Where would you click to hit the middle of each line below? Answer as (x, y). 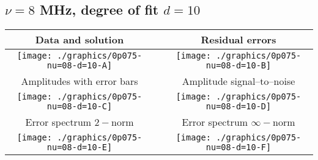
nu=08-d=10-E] (79, 147)
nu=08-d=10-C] (79, 107)
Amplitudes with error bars (79, 81)
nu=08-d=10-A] (79, 66)
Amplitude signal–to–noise (239, 81)
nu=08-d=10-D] (239, 107)
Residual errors (239, 40)
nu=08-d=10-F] (239, 147)
